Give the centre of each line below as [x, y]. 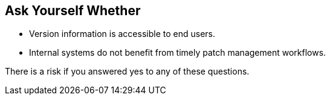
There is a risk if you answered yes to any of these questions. [127, 72]
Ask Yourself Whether [73, 11]
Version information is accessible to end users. [122, 34]
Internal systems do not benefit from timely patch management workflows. [178, 53]
